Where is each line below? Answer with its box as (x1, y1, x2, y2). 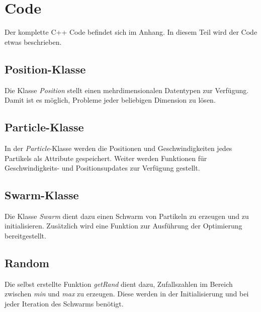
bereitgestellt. (5, 230, 46, 241)
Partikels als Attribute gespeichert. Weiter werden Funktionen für (5, 152, 207, 163)
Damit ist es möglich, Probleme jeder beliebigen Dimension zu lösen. (5, 95, 216, 105)
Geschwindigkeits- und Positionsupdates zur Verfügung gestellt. (5, 163, 200, 173)
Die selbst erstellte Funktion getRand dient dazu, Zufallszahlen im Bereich (5, 278, 233, 289)
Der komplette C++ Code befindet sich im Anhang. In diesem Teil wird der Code (5, 27, 257, 37)
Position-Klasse (5, 61, 86, 76)
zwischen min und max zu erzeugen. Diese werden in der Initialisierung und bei (5, 288, 249, 299)
